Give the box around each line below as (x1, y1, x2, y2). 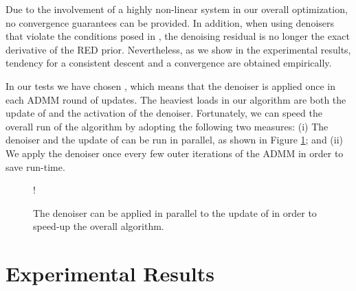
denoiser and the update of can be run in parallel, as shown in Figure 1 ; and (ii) (5, 132, 344, 147)
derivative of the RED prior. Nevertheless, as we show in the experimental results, (5, 42, 351, 56)
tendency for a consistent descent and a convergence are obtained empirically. (5, 56, 332, 70)
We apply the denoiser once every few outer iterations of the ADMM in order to (5, 145, 344, 160)
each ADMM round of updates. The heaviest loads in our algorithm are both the (5, 92, 346, 106)
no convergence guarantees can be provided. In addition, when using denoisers (5, 15, 335, 30)
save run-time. (5, 159, 65, 174)
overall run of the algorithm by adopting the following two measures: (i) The (5, 119, 329, 133)
